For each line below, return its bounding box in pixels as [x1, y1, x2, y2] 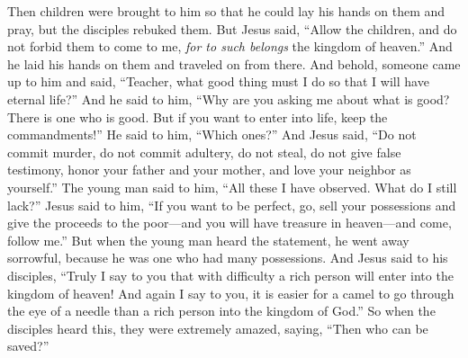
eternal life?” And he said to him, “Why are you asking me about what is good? [7, 89, 450, 108]
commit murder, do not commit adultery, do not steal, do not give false [7, 142, 401, 161]
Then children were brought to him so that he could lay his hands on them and [7, 2, 445, 20]
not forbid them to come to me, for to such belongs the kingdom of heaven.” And [7, 37, 453, 56]
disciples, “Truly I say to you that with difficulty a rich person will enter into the [7, 265, 454, 284]
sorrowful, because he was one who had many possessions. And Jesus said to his [7, 248, 448, 267]
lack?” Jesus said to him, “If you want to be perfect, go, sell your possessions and [7, 195, 456, 214]
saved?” [7, 336, 49, 355]
